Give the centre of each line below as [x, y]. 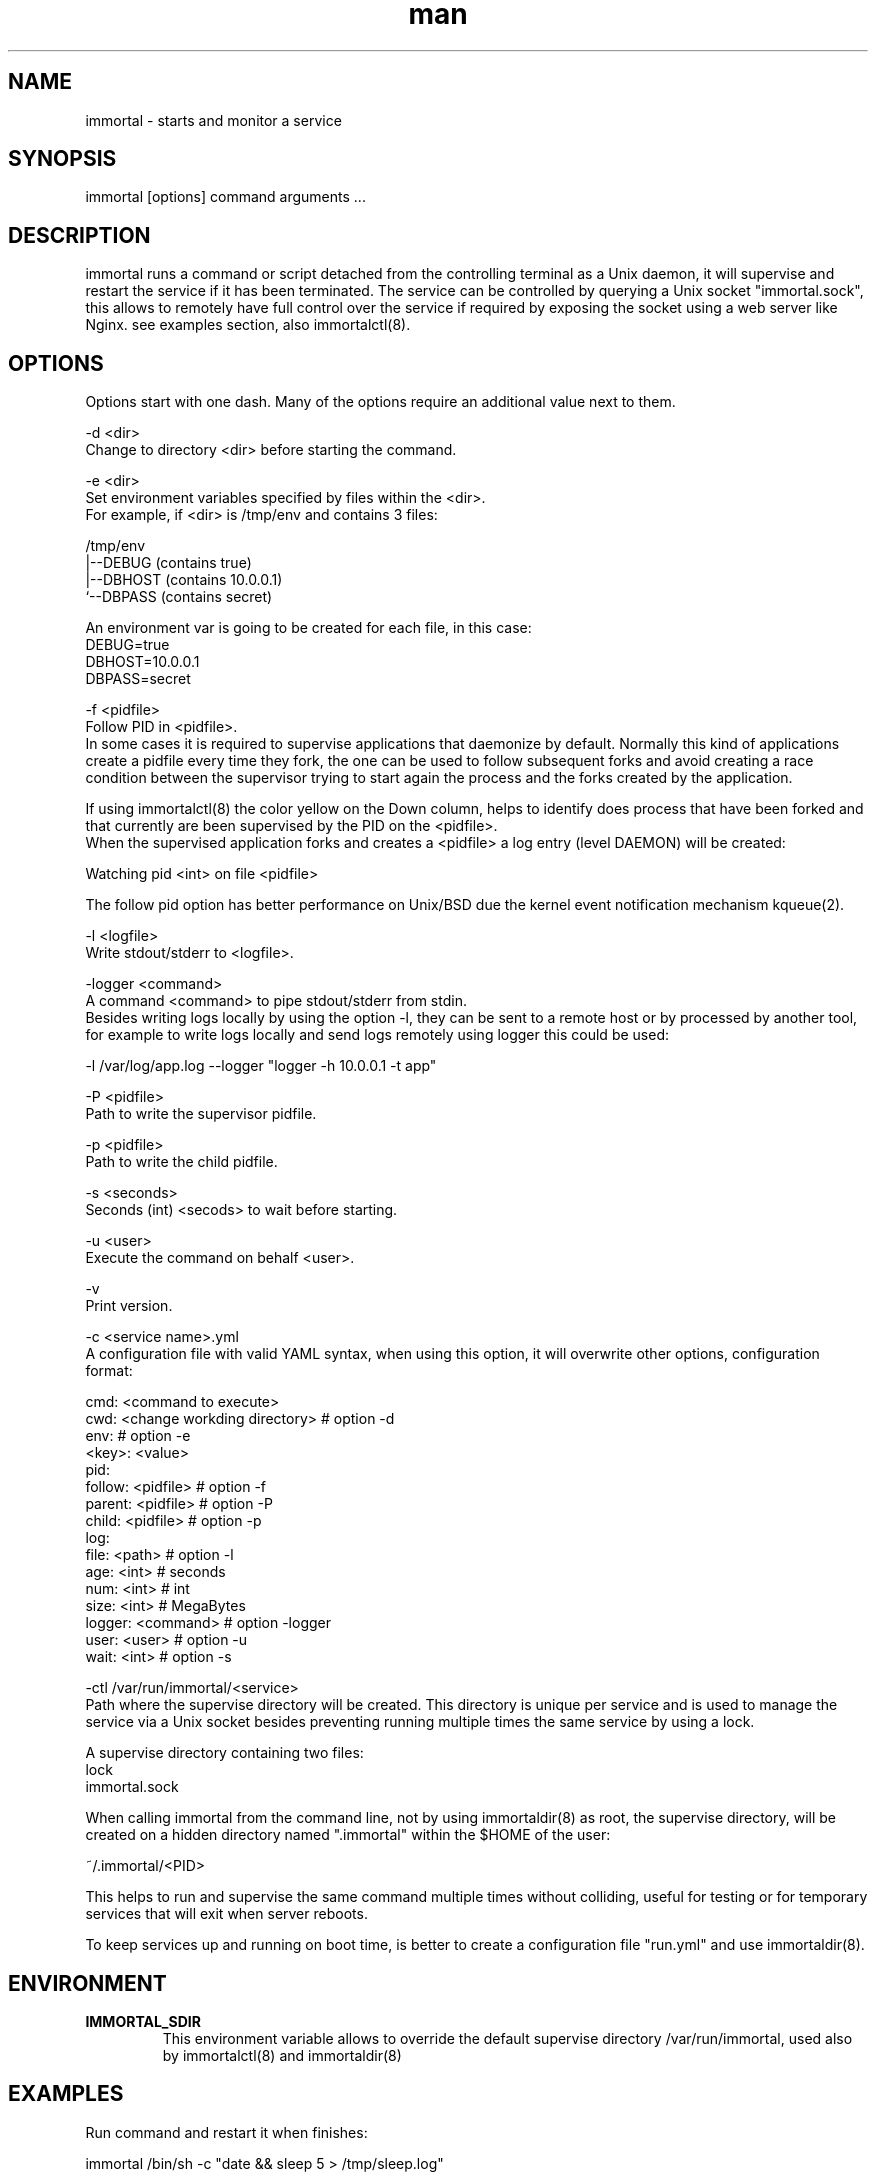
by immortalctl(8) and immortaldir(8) [282, 2055]
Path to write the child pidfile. [181, 1162]
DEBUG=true [127, 645]
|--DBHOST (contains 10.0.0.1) [184, 580]
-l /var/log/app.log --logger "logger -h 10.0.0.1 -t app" [261, 1066]
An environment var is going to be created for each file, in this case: [308, 628]
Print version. [129, 1306]
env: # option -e [138, 1436]
